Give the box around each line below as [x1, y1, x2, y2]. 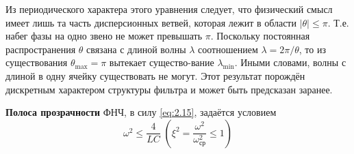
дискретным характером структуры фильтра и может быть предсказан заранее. [5, 82, 333, 96]
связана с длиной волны [86, 42, 186, 56]
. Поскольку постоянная [210, 29, 310, 43]
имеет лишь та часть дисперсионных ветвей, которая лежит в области [5, 15, 296, 29]
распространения [5, 42, 76, 56]
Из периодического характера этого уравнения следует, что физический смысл [5, 2, 333, 16]
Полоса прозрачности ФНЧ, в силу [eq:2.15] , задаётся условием [5, 105, 277, 119]
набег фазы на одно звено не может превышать [5, 29, 203, 43]
